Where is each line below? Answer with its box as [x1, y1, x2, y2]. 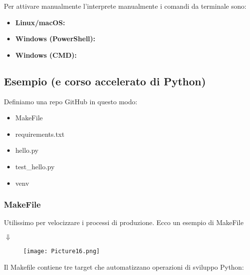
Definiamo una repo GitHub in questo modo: [4, 96, 137, 106]
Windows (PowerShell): [15, 33, 96, 44]
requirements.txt [15, 129, 65, 139]
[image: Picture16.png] [23, 247, 100, 255]
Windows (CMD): [15, 49, 77, 60]
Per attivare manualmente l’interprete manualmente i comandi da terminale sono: [4, 1, 247, 11]
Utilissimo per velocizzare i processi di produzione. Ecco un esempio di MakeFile [4, 217, 244, 227]
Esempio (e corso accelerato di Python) [4, 73, 206, 88]
